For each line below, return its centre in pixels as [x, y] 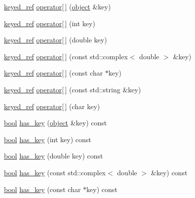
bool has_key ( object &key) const [56, 123]
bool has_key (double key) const [54, 156]
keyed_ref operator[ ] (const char [54, 73]
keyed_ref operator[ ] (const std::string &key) [73, 89]
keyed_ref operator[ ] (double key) [56, 40]
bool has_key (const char [42, 189]
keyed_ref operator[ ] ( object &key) [58, 6]
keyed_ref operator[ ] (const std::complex [66, 56]
